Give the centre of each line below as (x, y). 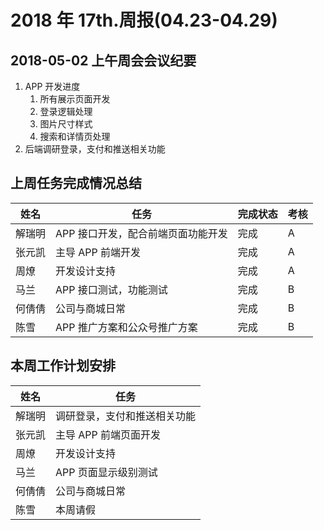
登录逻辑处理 (66, 111)
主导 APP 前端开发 (98, 252)
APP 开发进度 (52, 86)
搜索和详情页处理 (75, 136)
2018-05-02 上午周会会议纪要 (103, 60)
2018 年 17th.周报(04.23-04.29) (144, 20)
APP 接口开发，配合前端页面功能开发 (141, 233)
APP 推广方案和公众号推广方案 (126, 327)
